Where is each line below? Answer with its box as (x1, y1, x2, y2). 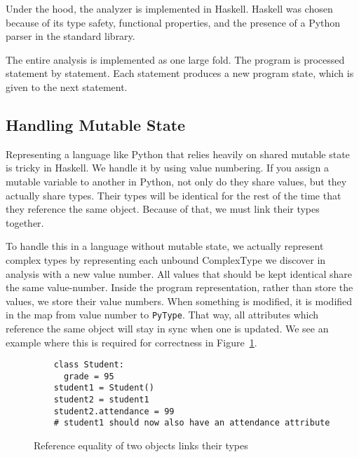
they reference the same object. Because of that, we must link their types (6, 202, 320, 216)
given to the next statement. (6, 79, 128, 94)
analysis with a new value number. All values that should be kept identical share (6, 266, 352, 281)
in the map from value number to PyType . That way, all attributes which (6, 307, 319, 322)
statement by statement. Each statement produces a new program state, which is (6, 66, 354, 80)
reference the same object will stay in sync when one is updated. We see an (6, 321, 329, 335)
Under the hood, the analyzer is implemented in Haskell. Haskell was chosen (6, 1, 333, 15)
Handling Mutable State (6, 113, 186, 135)
